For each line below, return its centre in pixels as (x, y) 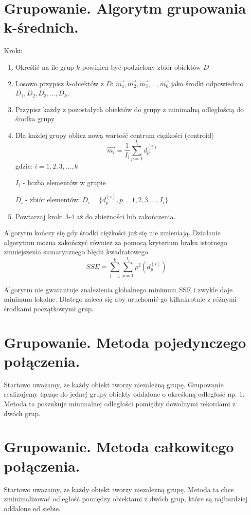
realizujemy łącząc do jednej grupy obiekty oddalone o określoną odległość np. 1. (124, 394)
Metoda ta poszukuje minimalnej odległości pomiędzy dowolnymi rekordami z (120, 404)
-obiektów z (87, 83)
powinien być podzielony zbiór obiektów (142, 67)
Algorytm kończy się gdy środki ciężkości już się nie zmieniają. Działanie (112, 233)
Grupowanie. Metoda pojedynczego (125, 342)
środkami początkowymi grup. (49, 308)
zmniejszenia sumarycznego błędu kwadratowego (76, 252)
